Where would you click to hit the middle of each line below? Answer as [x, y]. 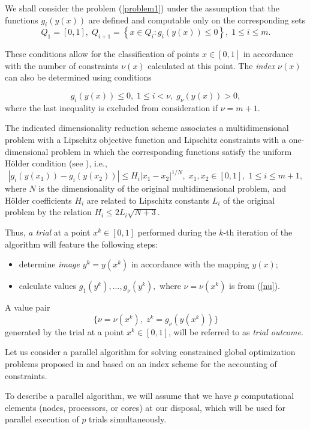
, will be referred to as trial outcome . [236, 331]
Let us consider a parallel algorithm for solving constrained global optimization [150, 352]
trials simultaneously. [128, 419]
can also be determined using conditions [78, 77]
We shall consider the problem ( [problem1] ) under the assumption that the [142, 8]
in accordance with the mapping [190, 264]
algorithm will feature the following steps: [81, 244]
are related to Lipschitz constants [148, 200]
